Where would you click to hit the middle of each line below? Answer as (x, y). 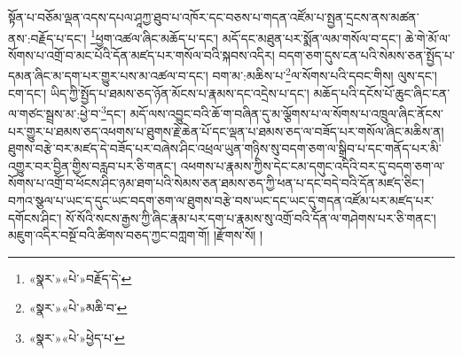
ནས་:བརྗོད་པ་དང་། (47, 38)
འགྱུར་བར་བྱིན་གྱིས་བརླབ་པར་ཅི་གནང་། (92, 165)
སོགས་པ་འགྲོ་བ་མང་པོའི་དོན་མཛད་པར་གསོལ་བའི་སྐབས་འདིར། (141, 54)
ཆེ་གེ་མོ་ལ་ (427, 38)
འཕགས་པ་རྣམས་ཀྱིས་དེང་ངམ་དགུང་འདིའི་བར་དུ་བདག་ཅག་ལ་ (313, 165)
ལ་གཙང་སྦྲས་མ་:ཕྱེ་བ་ (55, 113)
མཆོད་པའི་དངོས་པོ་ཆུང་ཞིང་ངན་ (382, 93)
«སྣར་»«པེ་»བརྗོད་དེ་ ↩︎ (80, 278)
